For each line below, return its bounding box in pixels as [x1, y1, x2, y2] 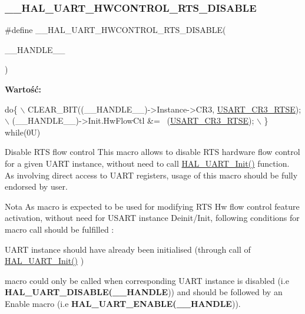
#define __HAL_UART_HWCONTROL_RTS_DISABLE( [5, 24, 226, 36]
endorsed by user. [5, 180, 68, 193]
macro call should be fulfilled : [5, 223, 114, 235]
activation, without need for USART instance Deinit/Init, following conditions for [5, 211, 300, 224]
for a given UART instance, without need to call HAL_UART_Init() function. [5, 157, 290, 169]
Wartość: [5, 83, 42, 95]
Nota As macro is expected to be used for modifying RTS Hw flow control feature [5, 200, 300, 212]
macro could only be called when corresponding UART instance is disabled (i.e [5, 274, 289, 286]
